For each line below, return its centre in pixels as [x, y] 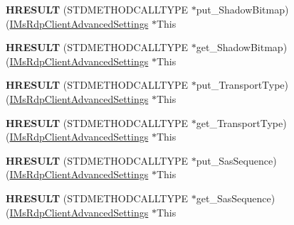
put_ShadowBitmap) [242, 9]
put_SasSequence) [236, 160]
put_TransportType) [242, 85]
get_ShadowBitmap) [242, 47]
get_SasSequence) [236, 198]
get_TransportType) [241, 122]
